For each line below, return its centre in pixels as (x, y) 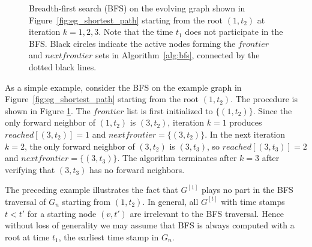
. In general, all (170, 201)
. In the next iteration (245, 134)
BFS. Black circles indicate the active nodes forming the (132, 43)
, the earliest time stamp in (109, 236)
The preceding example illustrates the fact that (91, 190)
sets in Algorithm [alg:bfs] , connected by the (178, 55)
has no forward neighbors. (137, 169)
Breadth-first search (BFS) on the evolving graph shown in (137, 8)
